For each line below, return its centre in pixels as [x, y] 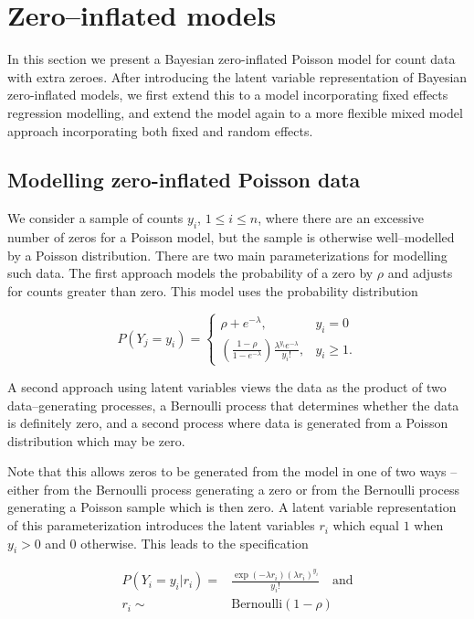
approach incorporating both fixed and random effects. [160, 130]
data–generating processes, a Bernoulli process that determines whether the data [233, 405]
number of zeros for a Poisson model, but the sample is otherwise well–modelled [231, 237]
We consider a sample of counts [95, 218]
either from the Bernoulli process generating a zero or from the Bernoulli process [233, 489]
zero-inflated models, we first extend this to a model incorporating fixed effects [228, 95]
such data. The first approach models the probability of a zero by [190, 273]
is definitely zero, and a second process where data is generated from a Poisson [228, 423]
